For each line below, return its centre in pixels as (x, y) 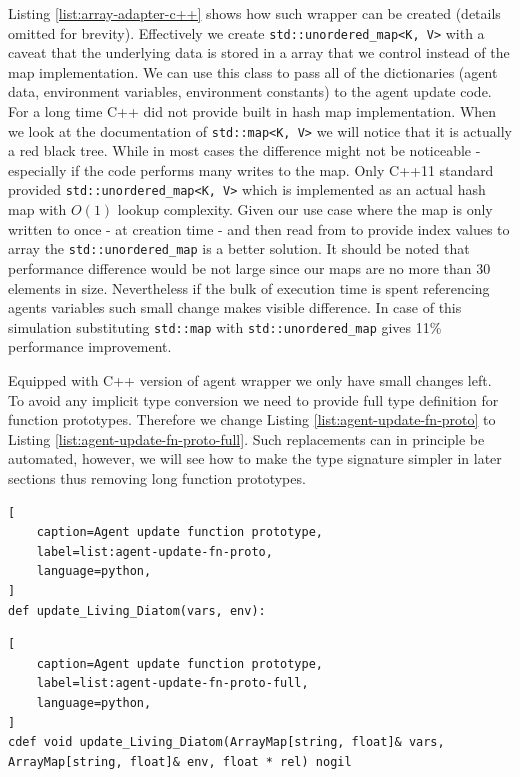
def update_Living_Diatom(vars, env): (137, 610)
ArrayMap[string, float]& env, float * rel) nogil (180, 761)
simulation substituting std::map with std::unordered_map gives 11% (225, 326)
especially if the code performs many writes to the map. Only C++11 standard (251, 169)
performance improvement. (90, 346)
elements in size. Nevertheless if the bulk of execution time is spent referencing (249, 287)
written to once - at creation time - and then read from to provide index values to (259, 228)
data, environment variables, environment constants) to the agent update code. (250, 91)
